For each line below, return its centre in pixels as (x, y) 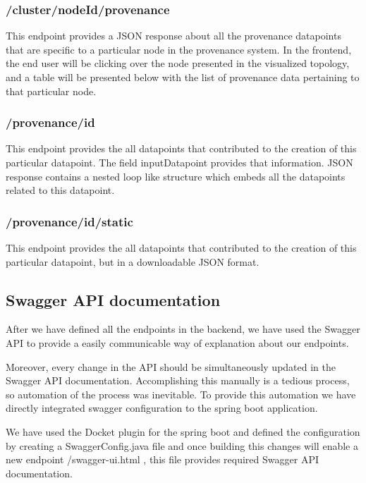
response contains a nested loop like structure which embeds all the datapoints (176, 176)
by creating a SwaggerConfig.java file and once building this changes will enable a (182, 445)
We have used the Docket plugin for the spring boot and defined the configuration (183, 431)
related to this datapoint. (60, 190)
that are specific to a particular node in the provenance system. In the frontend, (179, 49)
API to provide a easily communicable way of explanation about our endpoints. (177, 342)
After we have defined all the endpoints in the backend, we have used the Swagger (183, 329)
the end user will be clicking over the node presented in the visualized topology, (178, 63)
